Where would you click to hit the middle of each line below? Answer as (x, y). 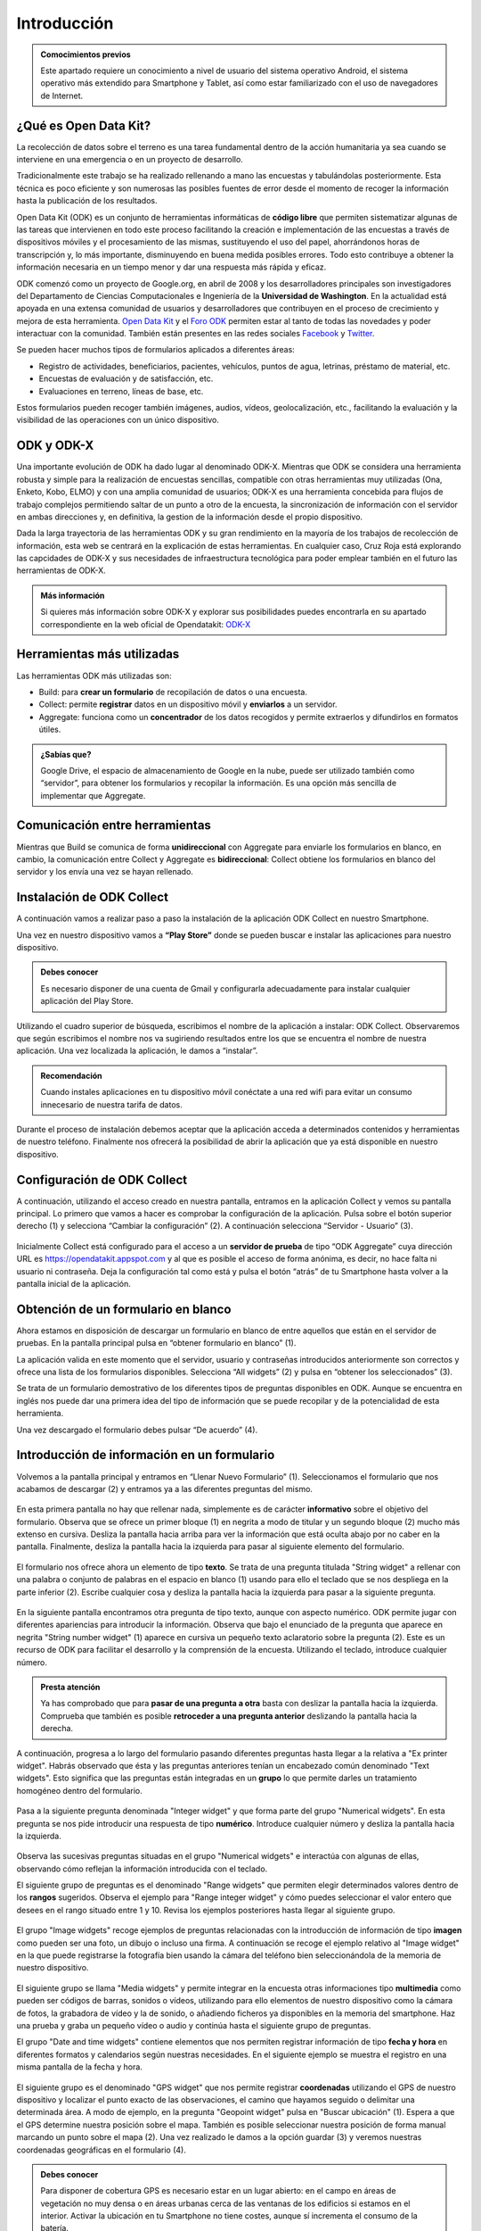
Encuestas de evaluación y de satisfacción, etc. (126, 378)
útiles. (50, 730)
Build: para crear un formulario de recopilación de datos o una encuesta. (173, 692)
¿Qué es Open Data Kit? (84, 125)
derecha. (57, 1729)
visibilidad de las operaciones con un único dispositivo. (118, 420)
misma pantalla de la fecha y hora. (79, 2067)
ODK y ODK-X (55, 446)
